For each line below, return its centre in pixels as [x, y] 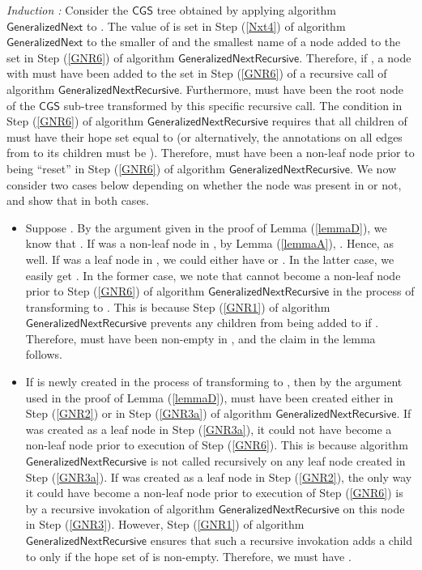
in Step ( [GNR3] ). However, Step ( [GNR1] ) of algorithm [165, 524]
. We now [373, 168]
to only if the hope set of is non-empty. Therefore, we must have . [188, 556]
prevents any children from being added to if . [264, 323]
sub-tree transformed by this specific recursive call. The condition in [233, 105]
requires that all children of [339, 121]
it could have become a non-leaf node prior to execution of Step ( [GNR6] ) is [214, 493]
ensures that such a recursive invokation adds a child [281, 540]
